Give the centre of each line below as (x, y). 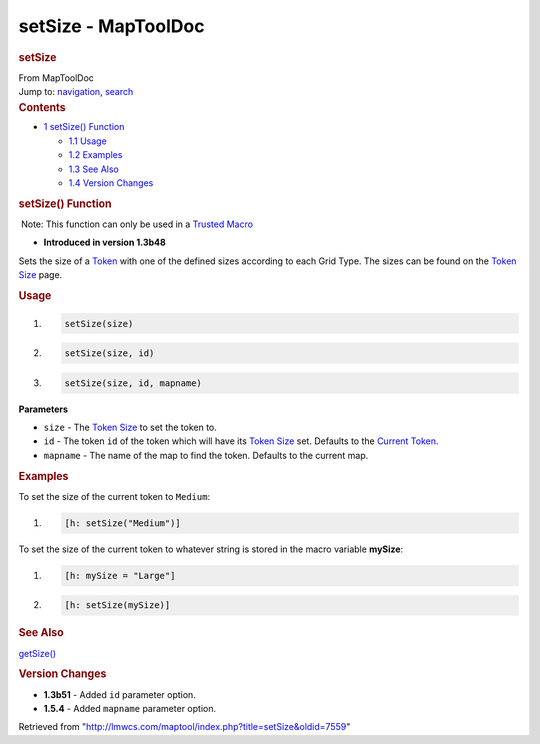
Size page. (40, 275)
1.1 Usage (87, 141)
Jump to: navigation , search (76, 92)
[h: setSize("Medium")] (123, 523)
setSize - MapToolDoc (111, 26)
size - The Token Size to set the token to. (130, 427)
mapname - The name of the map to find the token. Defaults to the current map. (206, 455)
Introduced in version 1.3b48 (105, 242)
